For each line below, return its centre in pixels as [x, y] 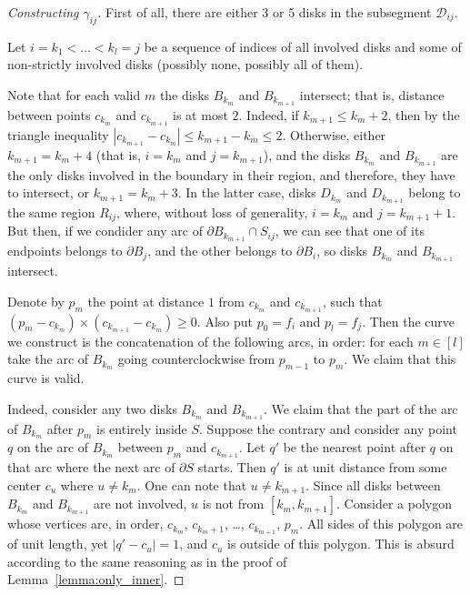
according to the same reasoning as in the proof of [147, 561]
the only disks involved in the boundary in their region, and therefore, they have [231, 174]
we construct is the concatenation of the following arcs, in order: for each [210, 341]
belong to [435, 192]
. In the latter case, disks [247, 192]
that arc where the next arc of [91, 467]
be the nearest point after [355, 447]
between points [49, 114]
